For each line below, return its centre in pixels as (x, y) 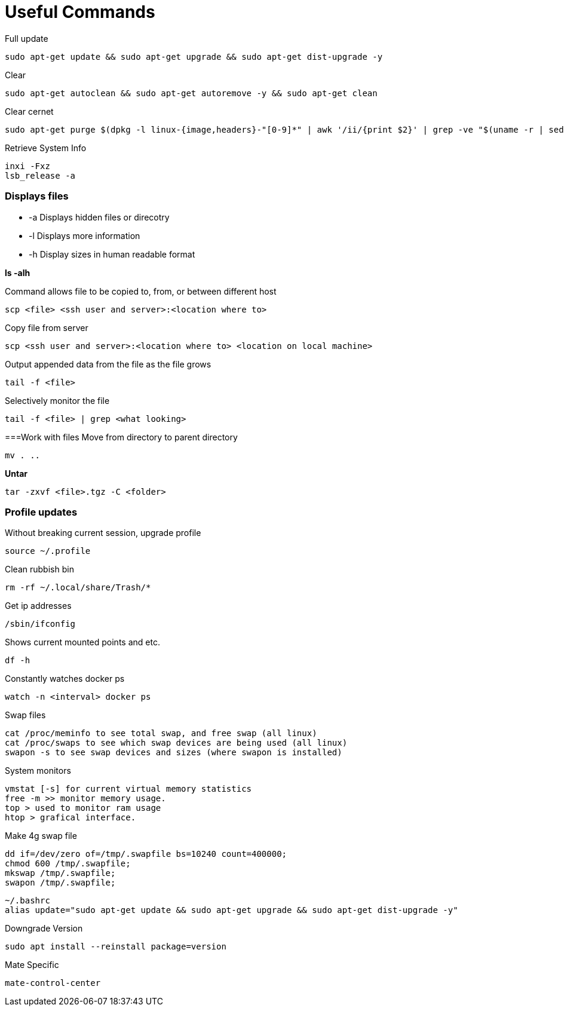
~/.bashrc (27, 901)
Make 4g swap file (41, 836)
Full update (27, 38)
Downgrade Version (44, 929)
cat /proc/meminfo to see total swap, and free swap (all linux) (161, 733)
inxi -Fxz (27, 166)
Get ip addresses (38, 606)
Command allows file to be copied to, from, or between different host (141, 291)
